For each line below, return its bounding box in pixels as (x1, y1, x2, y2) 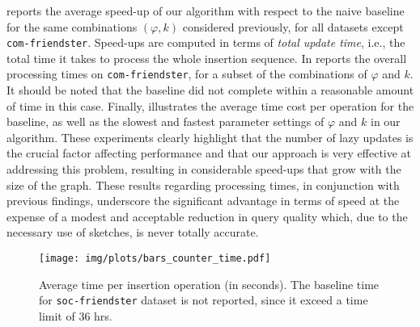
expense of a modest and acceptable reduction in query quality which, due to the (6, 208, 408, 224)
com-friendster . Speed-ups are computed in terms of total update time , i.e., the (6, 34, 405, 51)
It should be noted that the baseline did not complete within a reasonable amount (6, 82, 414, 99)
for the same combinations (6, 18, 138, 35)
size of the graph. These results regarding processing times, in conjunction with (6, 176, 400, 193)
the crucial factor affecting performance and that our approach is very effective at (6, 145, 412, 161)
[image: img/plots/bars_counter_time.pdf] (39, 253, 271, 265)
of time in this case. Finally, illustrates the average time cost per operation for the (6, 97, 414, 114)
